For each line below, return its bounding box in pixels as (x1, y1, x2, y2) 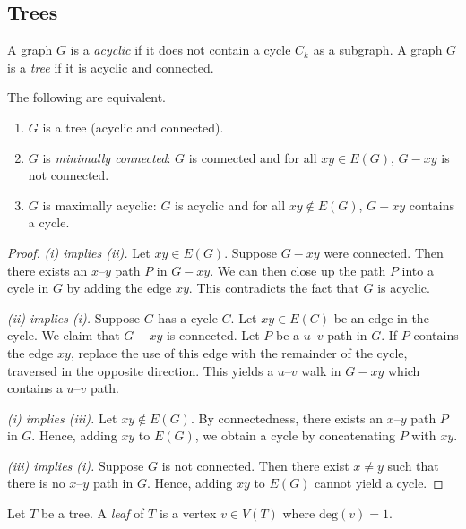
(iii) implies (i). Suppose (7, 456, 144, 474)
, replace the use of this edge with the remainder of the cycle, (70, 343, 408, 362)
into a (401, 260, 434, 279)
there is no (7, 474, 65, 492)
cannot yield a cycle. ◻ (315, 474, 444, 492)
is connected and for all (188, 148, 317, 166)
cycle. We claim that (7, 326, 120, 345)
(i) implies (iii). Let (7, 408, 117, 427)
